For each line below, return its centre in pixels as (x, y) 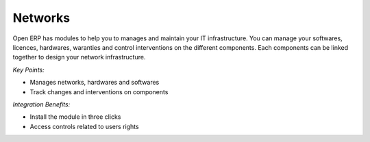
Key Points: (28, 70)
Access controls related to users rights (85, 126)
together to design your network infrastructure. (79, 57)
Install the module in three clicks (75, 117)
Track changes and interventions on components (99, 91)
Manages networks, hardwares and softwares (95, 83)
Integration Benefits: (41, 104)
